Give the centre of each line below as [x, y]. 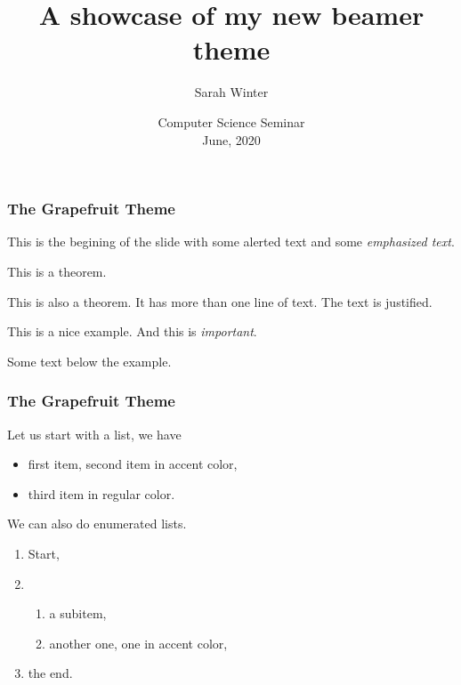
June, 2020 [231, 139]
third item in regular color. [101, 493]
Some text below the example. [89, 361]
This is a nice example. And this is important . [132, 331]
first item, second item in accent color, [133, 464]
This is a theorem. [57, 271]
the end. [50, 673]
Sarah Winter [231, 92]
